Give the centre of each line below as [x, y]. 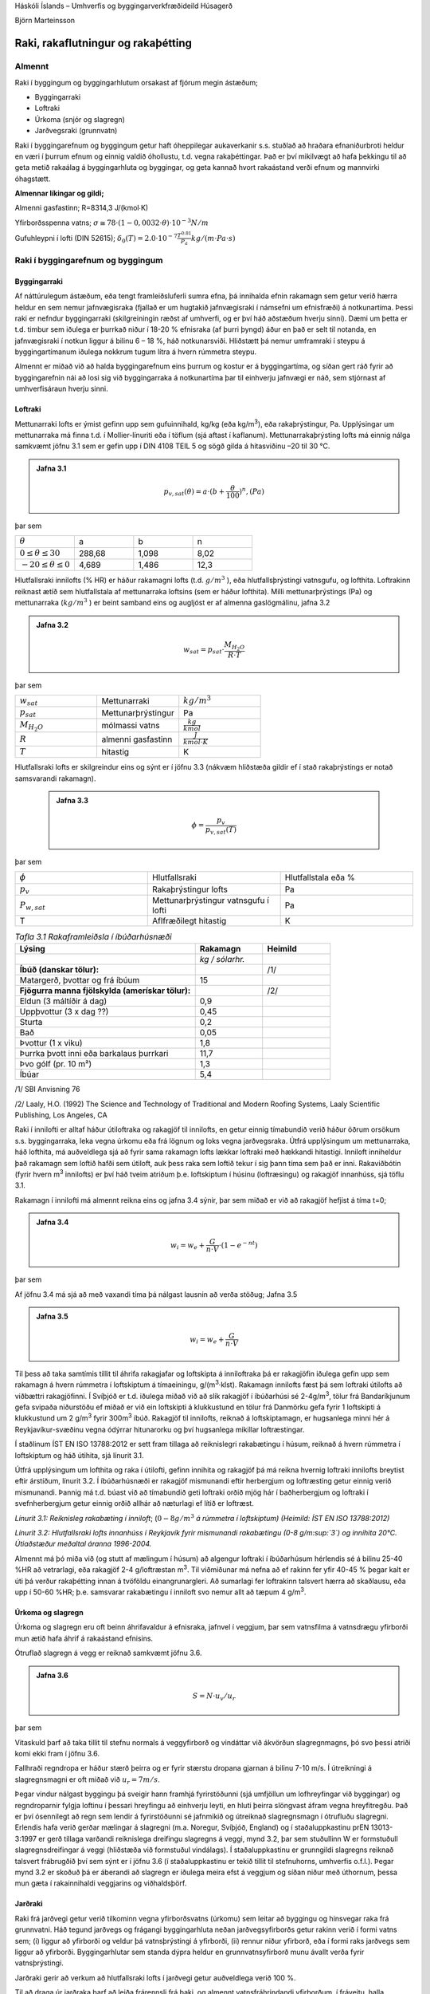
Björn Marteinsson [45, 21]
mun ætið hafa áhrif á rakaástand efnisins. [84, 1638]
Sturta [31, 1023]
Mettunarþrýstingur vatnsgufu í [211, 900]
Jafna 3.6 [53, 1675]
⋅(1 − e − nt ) [238, 1245]
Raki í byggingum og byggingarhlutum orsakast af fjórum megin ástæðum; [136, 82]
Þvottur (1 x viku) [51, 1043]
